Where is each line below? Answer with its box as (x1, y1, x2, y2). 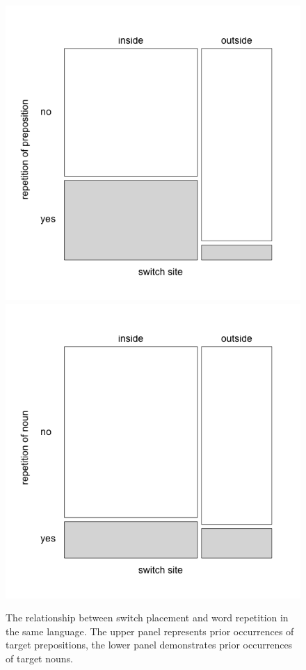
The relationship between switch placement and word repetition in (6, 610, 289, 625)
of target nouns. (6, 651, 73, 665)
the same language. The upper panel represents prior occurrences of (6, 623, 294, 638)
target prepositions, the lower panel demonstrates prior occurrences (6, 637, 293, 652)
